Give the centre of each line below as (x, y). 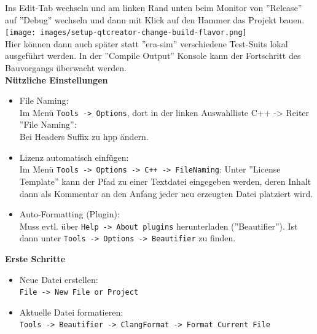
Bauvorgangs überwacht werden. (66, 68)
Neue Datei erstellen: (59, 279)
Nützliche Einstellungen (57, 80)
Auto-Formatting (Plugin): (69, 214)
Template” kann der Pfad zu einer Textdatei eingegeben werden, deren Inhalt (165, 181)
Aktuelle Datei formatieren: (71, 312)
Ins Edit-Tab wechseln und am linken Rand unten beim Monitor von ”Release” (154, 7)
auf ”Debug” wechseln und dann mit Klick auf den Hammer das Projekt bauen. (155, 19)
